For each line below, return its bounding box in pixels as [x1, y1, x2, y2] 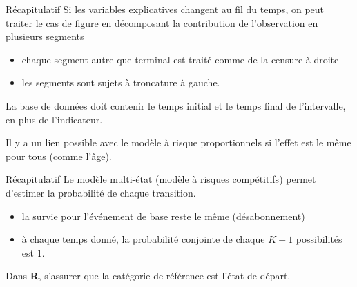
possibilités [296, 232, 342, 246]
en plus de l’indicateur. [6, 112, 103, 126]
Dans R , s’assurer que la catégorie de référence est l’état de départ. [6, 268, 291, 283]
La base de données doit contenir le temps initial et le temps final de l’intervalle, [6, 98, 346, 112]
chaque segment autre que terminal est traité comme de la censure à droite [21, 52, 339, 66]
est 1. [21, 245, 45, 259]
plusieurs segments [6, 29, 84, 43]
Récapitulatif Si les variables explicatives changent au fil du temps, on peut [6, 2, 325, 16]
